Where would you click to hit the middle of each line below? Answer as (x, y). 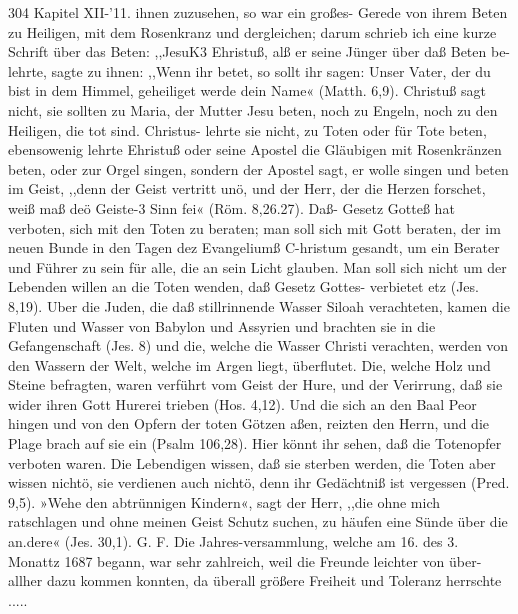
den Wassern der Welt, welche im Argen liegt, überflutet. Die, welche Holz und (249, 364)
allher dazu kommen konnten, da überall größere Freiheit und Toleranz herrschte (255, 580)
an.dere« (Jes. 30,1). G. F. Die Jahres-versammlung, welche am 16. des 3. (233, 541)
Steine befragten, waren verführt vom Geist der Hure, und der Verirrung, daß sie (255, 384)
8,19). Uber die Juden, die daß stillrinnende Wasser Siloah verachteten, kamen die (259, 305)
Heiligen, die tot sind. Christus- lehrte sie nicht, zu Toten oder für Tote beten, (247, 129)
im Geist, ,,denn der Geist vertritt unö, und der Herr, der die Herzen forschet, (247, 188)
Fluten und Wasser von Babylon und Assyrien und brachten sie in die (222, 325)
